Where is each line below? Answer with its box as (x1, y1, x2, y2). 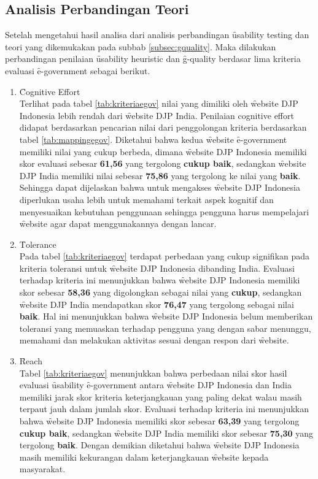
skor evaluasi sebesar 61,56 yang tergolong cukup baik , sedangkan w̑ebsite (19, 157, 306, 170)
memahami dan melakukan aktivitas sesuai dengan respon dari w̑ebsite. (19, 334, 289, 347)
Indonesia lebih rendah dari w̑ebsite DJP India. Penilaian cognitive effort (19, 109, 294, 121)
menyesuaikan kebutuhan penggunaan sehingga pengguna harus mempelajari (19, 205, 309, 218)
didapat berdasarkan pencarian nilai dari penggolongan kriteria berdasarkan (19, 121, 307, 134)
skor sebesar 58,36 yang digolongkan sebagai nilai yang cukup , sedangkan (19, 286, 302, 299)
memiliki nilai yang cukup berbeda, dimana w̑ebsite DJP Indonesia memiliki (19, 145, 307, 158)
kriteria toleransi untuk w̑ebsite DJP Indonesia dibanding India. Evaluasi (19, 261, 295, 274)
